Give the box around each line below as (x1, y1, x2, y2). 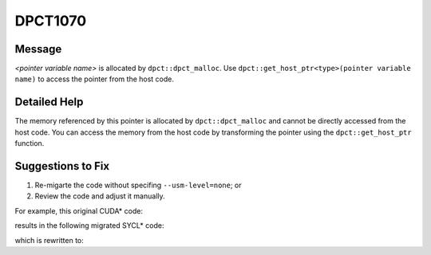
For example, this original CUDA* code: (14, 206, 144, 215)
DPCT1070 (14, 12, 87, 29)
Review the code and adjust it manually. (34, 191, 165, 201)
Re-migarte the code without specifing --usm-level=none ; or (34, 180, 243, 190)
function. (14, 139, 45, 148)
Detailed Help (14, 96, 84, 109)
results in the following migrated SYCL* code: (14, 221, 164, 230)
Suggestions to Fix (14, 159, 110, 173)
